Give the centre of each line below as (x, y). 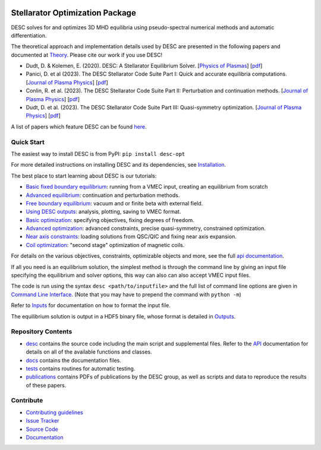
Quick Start (28, 142)
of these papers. (46, 385)
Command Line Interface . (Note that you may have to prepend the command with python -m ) (126, 294)
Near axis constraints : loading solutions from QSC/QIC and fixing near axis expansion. (131, 237)
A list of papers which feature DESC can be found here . (79, 126)
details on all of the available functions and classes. (89, 352)
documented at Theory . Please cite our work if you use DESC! (87, 55)
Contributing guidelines (54, 412)
